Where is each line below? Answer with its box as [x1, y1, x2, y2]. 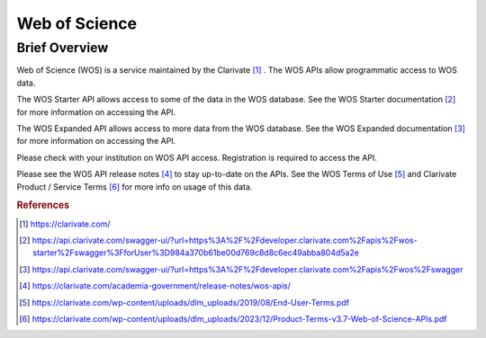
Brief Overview [16, 40, 109, 56]
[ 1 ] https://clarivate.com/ [19, 218, 111, 229]
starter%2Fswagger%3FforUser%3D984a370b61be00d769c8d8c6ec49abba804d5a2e [32, 247, 360, 258]
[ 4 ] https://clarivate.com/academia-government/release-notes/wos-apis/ [19, 280, 292, 291]
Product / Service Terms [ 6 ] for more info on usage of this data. [16, 181, 253, 192]
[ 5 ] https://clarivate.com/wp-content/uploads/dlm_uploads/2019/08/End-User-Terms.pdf [19, 297, 350, 307]
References [16, 199, 70, 211]
